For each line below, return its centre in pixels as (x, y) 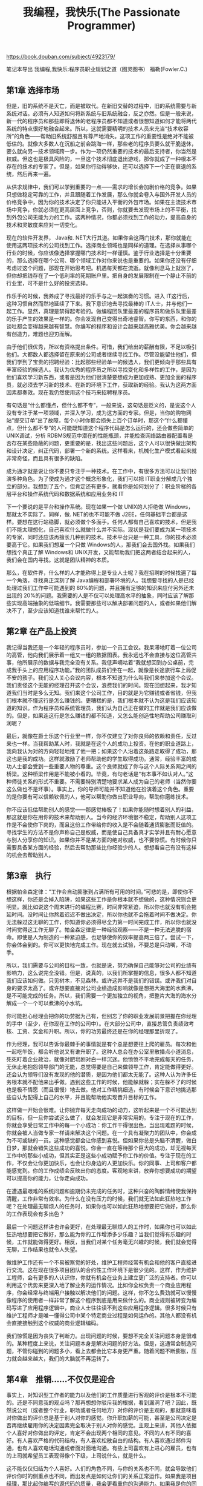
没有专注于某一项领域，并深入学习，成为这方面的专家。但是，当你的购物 (96, 413)
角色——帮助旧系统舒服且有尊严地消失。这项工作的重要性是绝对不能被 (107, 136)
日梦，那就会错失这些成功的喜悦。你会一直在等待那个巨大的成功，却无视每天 (101, 1148)
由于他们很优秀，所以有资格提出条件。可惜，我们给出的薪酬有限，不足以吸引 (101, 347)
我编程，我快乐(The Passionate (101, 12)
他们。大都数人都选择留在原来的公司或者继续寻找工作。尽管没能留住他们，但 (101, 354)
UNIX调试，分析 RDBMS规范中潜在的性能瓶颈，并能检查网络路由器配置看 (97, 435)
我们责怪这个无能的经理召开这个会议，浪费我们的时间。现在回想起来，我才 (99, 685)
